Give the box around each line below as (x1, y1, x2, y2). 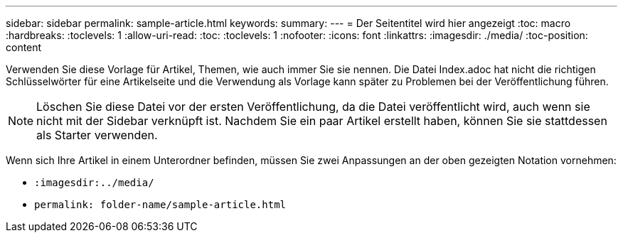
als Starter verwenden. (36, 128, 158, 142)
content (6, 41, 42, 53)
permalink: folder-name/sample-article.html (34, 199, 287, 210)
